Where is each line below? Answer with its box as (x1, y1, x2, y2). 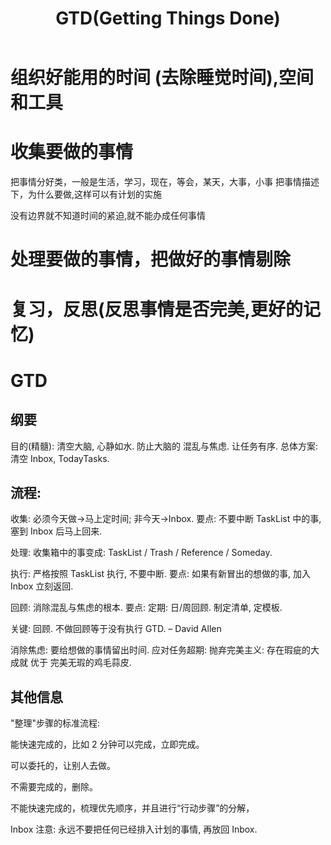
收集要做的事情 (10, 141, 134, 164)
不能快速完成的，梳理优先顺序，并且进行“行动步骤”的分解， (10, 802, 255, 814)
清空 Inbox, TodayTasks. (10, 452, 110, 464)
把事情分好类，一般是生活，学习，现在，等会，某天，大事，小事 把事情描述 (10, 176, 320, 188)
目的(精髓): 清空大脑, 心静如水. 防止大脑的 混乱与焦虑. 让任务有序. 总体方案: (10, 440, 319, 452)
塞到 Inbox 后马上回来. (10, 525, 103, 537)
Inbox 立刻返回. (10, 580, 74, 592)
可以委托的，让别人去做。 (10, 760, 116, 772)
